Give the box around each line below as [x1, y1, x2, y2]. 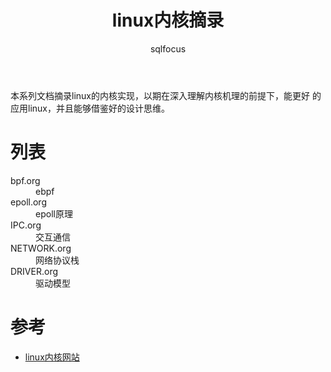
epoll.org [10, 196, 47, 208]
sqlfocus [149, 42, 187, 55]
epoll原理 [35, 207, 73, 220]
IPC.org [10, 219, 42, 231]
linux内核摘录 [111, 9, 225, 32]
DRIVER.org [10, 265, 59, 277]
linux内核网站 [24, 351, 80, 363]
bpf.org [10, 174, 41, 186]
